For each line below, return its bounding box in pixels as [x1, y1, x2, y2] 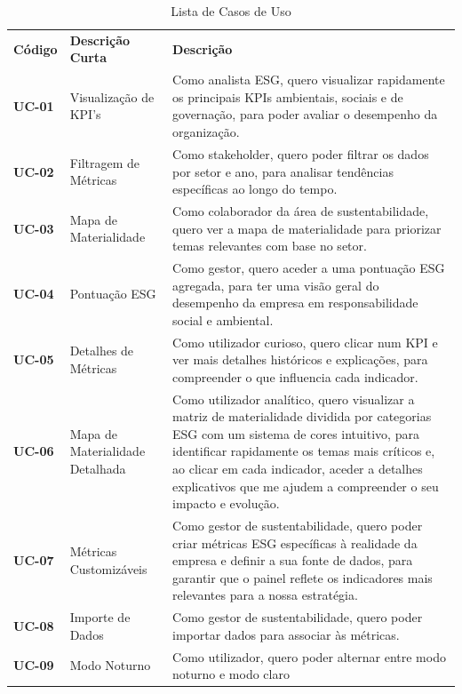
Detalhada [69, 459, 126, 477]
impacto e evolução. [172, 494, 280, 513]
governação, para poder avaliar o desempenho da [172, 105, 438, 124]
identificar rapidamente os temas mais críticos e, [172, 442, 435, 460]
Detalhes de [69, 341, 134, 360]
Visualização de [69, 87, 155, 106]
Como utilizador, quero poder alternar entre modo [172, 647, 446, 666]
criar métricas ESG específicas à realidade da [172, 533, 418, 552]
